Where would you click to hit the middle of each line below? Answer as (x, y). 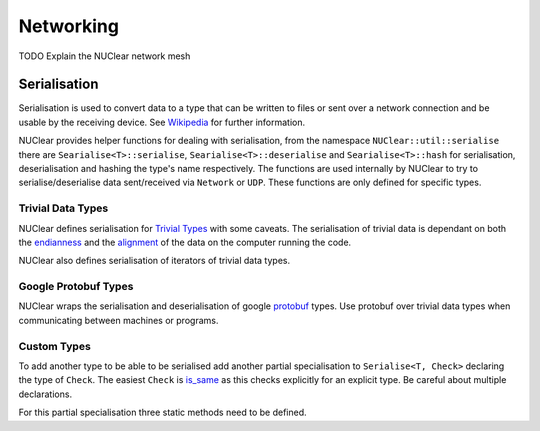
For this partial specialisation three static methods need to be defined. (162, 412)
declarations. (45, 394)
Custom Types (55, 346)
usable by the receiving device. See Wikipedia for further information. (161, 122)
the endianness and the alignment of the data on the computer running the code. (185, 242)
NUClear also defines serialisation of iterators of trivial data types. (154, 261)
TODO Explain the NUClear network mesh (104, 56)
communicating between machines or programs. (118, 320)
